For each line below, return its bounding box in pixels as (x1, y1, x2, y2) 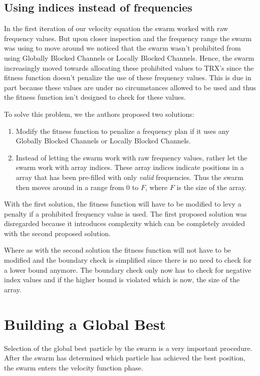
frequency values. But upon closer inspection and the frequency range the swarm (4, 33, 252, 43)
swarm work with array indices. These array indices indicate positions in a (16, 162, 244, 172)
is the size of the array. (176, 181, 247, 192)
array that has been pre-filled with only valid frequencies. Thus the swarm (16, 171, 243, 182)
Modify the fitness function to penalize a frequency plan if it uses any (16, 125, 229, 136)
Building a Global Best (4, 313, 166, 334)
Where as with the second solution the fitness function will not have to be (4, 245, 231, 255)
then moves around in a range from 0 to (16, 181, 139, 192)
